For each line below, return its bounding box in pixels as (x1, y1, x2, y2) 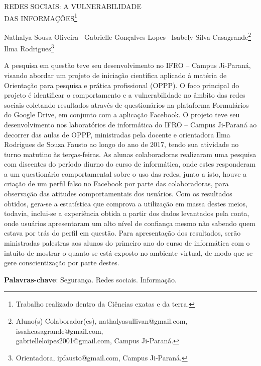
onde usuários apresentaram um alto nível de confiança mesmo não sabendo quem (4, 217, 255, 228)
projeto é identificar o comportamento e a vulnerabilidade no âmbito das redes (4, 90, 245, 100)
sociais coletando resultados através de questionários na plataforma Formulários (4, 99, 249, 110)
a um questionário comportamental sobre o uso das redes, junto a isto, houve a (4, 168, 247, 179)
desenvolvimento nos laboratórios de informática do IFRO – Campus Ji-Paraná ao (4, 119, 257, 129)
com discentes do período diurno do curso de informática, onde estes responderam (4, 159, 256, 169)
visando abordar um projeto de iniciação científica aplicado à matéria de (4, 69, 227, 80)
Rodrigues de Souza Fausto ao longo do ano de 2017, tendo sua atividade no (4, 139, 239, 150)
